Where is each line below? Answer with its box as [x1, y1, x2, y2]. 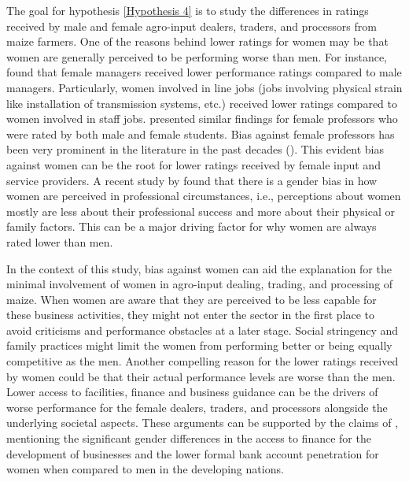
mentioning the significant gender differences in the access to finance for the [6, 430, 371, 447]
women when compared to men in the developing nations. [6, 461, 284, 477]
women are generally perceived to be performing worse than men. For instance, [6, 48, 387, 65]
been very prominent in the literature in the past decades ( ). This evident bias [6, 141, 384, 158]
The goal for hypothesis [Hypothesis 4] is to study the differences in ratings [6, 2, 369, 18]
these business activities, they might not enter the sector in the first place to [6, 306, 375, 323]
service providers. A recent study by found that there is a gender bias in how [6, 172, 378, 188]
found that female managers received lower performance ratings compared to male [6, 64, 402, 80]
